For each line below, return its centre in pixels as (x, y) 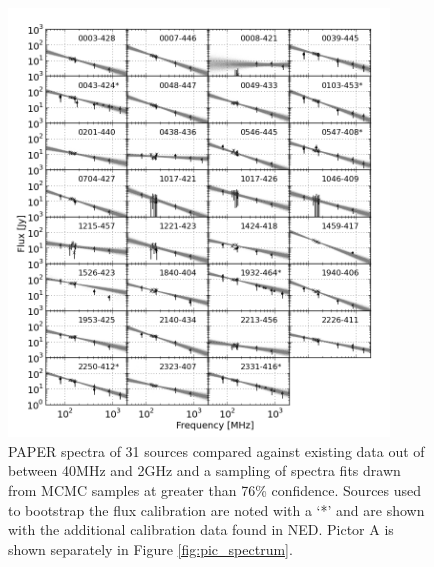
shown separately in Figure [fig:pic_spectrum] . (150, 548)
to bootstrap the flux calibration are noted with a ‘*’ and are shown (216, 509)
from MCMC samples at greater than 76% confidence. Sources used (215, 490)
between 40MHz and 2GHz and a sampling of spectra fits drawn (204, 470)
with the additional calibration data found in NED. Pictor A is (201, 529)
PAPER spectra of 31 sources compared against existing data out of (216, 450)
